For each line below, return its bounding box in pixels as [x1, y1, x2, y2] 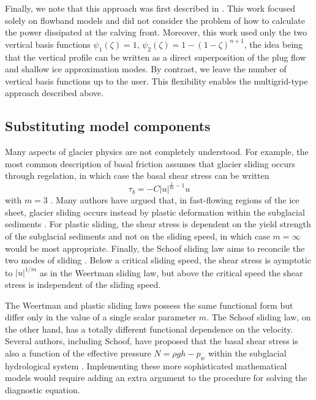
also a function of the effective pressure [5, 346, 151, 359]
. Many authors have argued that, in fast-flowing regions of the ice [50, 194, 299, 206]
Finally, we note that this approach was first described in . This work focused [5, 2, 296, 14]
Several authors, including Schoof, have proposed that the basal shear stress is [5, 334, 298, 347]
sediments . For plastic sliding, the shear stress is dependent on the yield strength [5, 217, 311, 230]
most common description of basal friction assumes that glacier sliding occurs [5, 157, 296, 170]
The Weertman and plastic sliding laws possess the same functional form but [5, 298, 293, 311]
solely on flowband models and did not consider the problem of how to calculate [5, 13, 305, 26]
